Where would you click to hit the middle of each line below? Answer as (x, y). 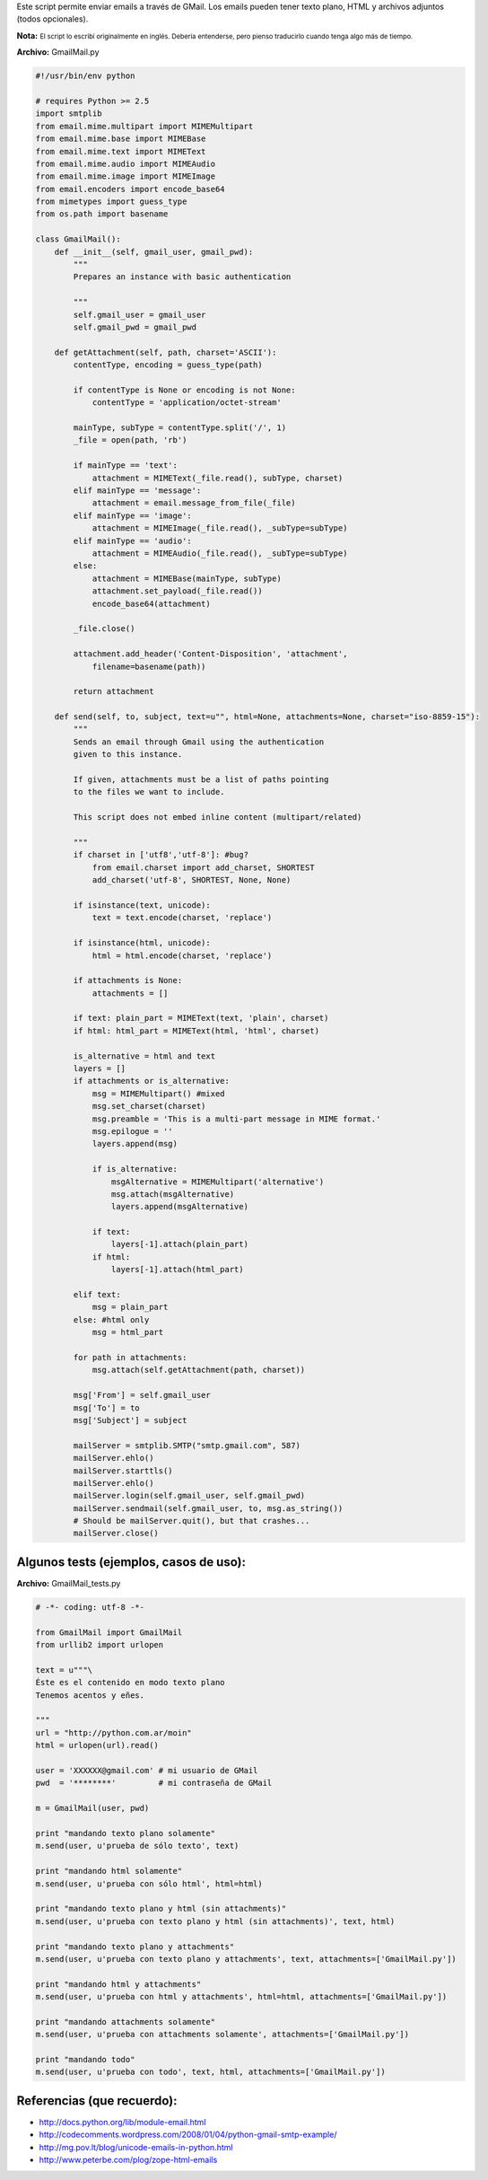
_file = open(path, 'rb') (130, 440)
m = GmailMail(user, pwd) (92, 1808)
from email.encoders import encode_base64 (130, 189)
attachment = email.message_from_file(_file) (194, 503)
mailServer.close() (116, 1534)
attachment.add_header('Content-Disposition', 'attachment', (210, 654)
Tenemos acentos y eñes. (90, 1695)
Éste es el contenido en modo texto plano (130, 1683)
